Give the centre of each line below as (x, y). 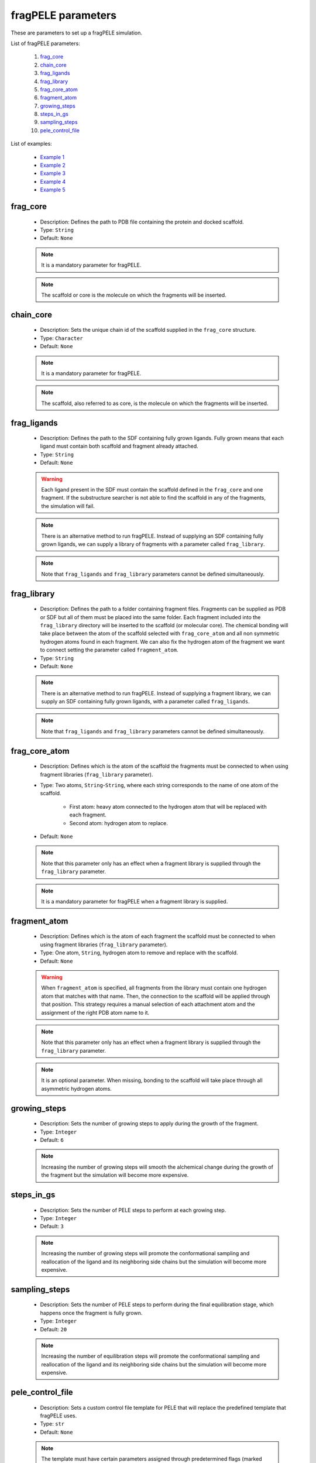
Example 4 (53, 181)
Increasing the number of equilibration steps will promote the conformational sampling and (150, 1356)
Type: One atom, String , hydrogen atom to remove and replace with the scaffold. (139, 953)
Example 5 (53, 190)
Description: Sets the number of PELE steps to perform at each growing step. (133, 1210)
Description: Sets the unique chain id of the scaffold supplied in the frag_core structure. (148, 330)
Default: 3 (52, 1227)
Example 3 (53, 173)
